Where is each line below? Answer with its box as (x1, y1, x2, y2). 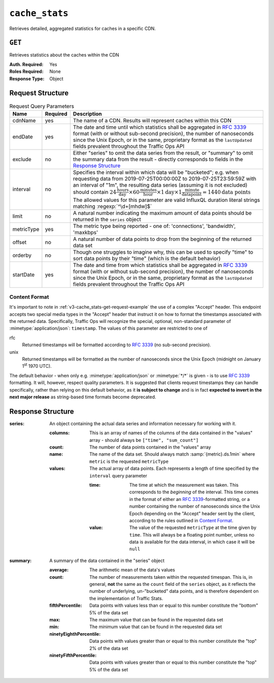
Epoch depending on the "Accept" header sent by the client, (129, 510, 256, 516)
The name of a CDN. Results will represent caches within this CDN (73, 117, 232, 124)
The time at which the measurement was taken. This (129, 482, 238, 488)
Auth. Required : (9, 61, 44, 67)
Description (73, 110, 102, 117)
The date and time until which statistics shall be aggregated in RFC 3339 (73, 124, 247, 131)
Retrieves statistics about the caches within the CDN (9, 52, 119, 58)
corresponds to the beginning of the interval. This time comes (129, 489, 259, 495)
